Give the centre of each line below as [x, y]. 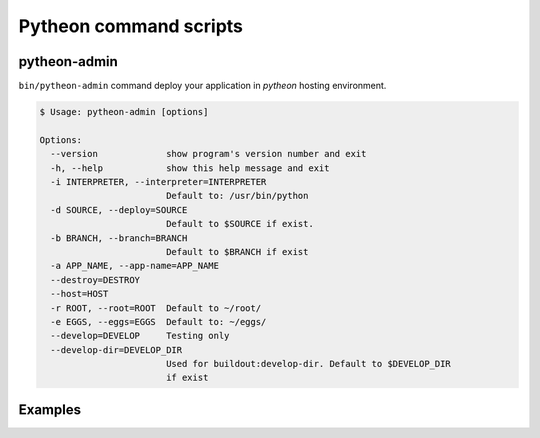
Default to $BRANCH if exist [237, 251]
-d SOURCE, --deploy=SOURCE [119, 209]
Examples [50, 409]
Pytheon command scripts [131, 26]
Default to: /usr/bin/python [237, 196]
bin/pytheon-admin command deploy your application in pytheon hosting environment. [202, 86]
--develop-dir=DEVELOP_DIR [116, 349]
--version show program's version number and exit [208, 154]
